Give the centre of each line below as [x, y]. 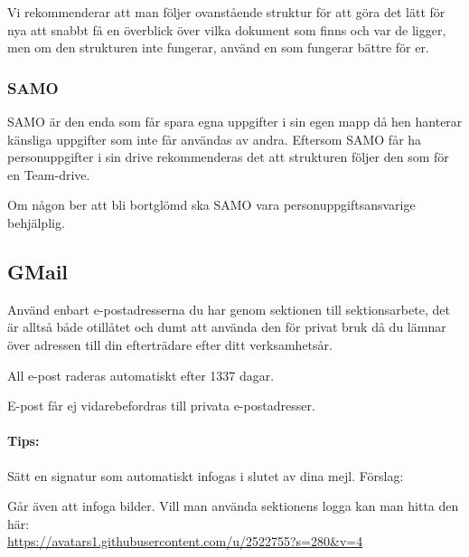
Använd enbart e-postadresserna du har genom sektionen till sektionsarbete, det [229, 309]
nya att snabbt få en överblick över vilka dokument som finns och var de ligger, [227, 29]
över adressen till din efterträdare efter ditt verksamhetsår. [170, 344]
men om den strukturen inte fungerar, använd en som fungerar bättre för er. [218, 47]
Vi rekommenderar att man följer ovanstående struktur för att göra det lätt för [226, 12]
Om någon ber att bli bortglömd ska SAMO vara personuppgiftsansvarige [211, 205]
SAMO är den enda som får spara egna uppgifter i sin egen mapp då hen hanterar [235, 121]
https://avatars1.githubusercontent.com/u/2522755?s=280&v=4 [185, 541]
